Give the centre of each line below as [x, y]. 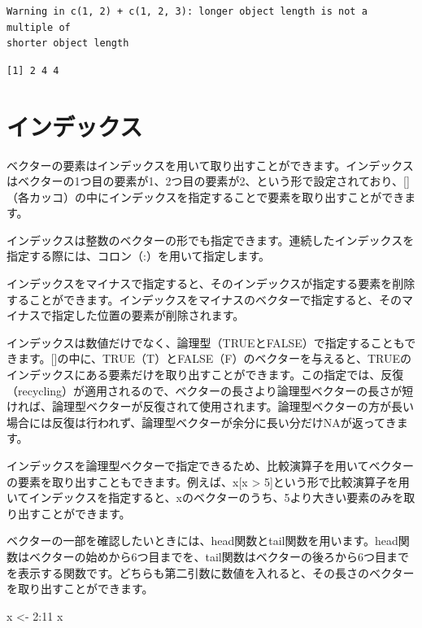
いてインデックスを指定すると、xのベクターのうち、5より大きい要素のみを [205, 497]
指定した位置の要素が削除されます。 [148, 315]
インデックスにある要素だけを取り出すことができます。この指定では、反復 [205, 375]
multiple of [39, 27]
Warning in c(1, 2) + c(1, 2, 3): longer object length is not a [187, 11]
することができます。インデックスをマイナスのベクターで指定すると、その [204, 299]
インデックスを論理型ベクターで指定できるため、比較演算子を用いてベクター [210, 465]
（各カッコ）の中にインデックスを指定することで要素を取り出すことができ [206, 196]
